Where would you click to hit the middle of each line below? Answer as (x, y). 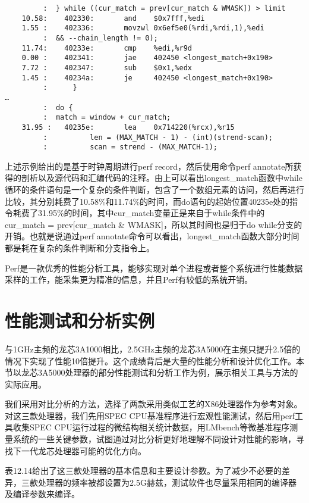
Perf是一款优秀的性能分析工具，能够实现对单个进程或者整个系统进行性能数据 (154, 268)
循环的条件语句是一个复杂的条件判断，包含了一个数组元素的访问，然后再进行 (154, 190)
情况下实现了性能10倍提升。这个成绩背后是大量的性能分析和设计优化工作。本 (154, 360)
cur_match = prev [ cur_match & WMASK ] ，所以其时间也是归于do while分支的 (154, 224)
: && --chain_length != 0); (100, 38)
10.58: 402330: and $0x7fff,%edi (113, 18)
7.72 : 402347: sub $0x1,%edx (107, 68)
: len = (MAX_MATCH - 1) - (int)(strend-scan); (158, 137)
